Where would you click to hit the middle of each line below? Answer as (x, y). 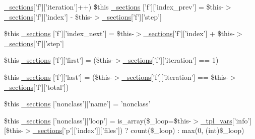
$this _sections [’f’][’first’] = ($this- (59, 60)
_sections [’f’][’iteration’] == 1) (171, 60)
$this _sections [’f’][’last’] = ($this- (58, 77)
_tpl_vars (216, 120)
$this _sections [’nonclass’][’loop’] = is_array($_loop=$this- (98, 120)
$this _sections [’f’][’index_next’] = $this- (69, 33)
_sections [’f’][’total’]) (37, 87)
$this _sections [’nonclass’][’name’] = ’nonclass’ (77, 104)
